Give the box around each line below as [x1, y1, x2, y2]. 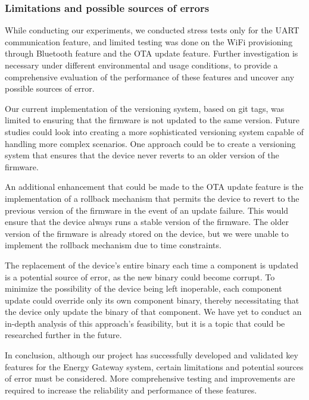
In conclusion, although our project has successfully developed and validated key [5, 349, 298, 361]
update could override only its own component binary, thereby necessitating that [5, 293, 299, 306]
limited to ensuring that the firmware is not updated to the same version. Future [5, 114, 299, 126]
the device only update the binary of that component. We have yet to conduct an [5, 305, 302, 318]
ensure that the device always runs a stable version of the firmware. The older [5, 215, 289, 228]
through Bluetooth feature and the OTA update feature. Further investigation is [5, 47, 298, 60]
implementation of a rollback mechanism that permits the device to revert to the [5, 192, 299, 204]
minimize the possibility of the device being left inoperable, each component [5, 282, 282, 295]
